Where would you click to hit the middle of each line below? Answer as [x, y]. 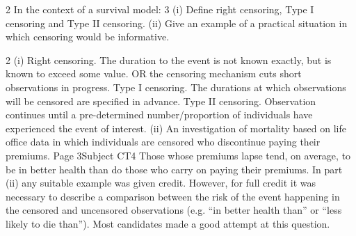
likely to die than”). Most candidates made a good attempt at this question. [168, 223]
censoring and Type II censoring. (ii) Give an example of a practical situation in [177, 23]
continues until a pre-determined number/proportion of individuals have [159, 115]
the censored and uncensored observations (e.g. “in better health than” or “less [174, 210]
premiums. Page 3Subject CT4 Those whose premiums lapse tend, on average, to [178, 155]
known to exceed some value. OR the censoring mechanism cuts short [154, 73]
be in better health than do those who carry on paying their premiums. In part [174, 169]
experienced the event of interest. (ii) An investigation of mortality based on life [176, 128]
